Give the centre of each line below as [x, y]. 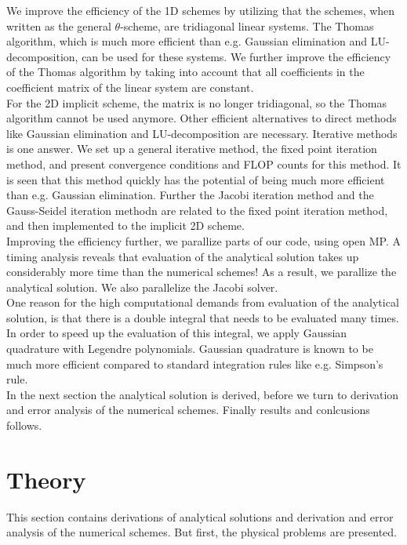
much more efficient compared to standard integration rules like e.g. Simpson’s [195, 363]
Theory [46, 479]
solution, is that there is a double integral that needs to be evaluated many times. [203, 317]
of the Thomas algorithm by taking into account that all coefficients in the [185, 72]
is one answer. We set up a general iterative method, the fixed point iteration [192, 149]
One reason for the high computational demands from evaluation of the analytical [203, 302]
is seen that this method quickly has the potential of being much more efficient [196, 179]
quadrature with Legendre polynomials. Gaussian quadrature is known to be [190, 349]
